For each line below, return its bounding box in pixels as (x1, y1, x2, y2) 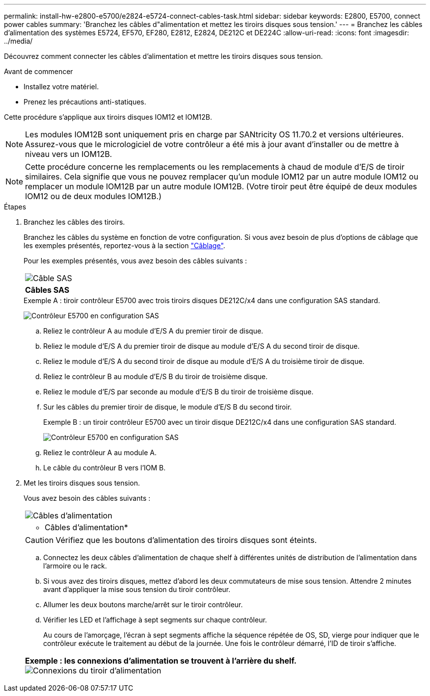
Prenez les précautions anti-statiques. (24, 98, 146, 106)
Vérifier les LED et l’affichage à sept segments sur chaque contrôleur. (43, 616, 267, 624)
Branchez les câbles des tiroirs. (24, 218, 125, 226)
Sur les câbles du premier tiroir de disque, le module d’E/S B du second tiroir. (43, 403, 292, 411)
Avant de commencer (4, 67, 73, 76)
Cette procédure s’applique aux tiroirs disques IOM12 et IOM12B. (4, 113, 212, 121)
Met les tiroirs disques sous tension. (24, 479, 140, 487)
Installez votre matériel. (24, 82, 99, 91)
